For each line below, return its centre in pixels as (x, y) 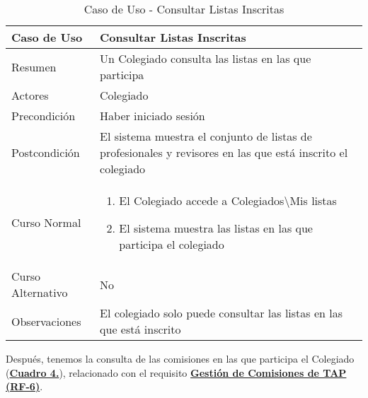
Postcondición (46, 152)
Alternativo (40, 292)
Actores (30, 95)
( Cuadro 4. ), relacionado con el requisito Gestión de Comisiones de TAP (176, 372)
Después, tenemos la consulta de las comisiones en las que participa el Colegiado (180, 358)
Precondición (44, 116)
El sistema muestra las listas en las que (216, 228)
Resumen (34, 66)
